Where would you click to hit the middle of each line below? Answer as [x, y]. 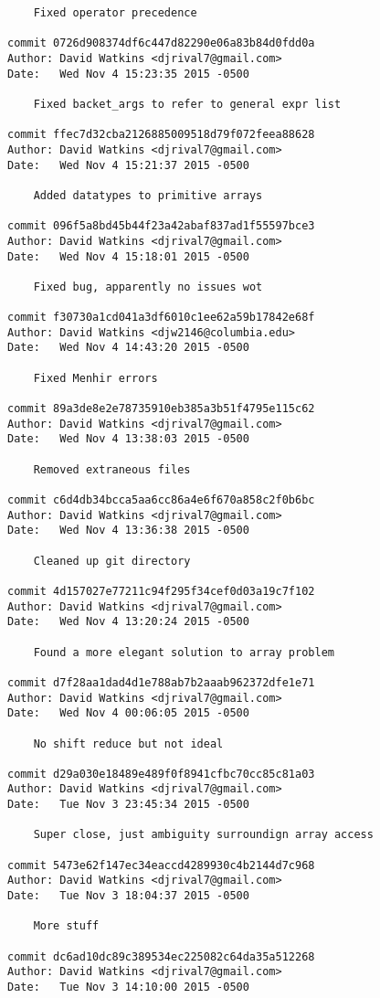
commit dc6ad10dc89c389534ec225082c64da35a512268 [161, 956]
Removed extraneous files [112, 469]
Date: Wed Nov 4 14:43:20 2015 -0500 [128, 348]
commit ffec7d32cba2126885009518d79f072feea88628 [161, 135]
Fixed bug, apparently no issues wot [148, 287]
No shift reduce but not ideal [128, 743]
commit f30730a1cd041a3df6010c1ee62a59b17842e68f [161, 318]
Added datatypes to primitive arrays [148, 195]
